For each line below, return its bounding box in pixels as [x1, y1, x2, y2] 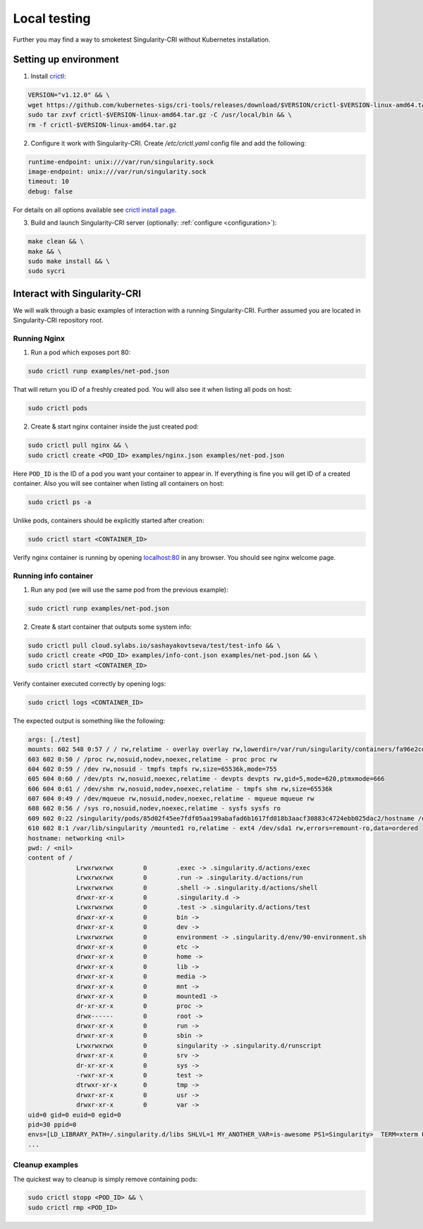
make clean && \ [27, 237, 85, 246]
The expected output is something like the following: [13, 717, 166, 725]
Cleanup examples [13, 1160, 79, 1170]
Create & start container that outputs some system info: [30, 623, 192, 631]
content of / [27, 854, 73, 862]
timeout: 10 [27, 177, 70, 186]
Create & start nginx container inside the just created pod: [30, 422, 199, 431]
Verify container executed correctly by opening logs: [13, 679, 166, 688]
